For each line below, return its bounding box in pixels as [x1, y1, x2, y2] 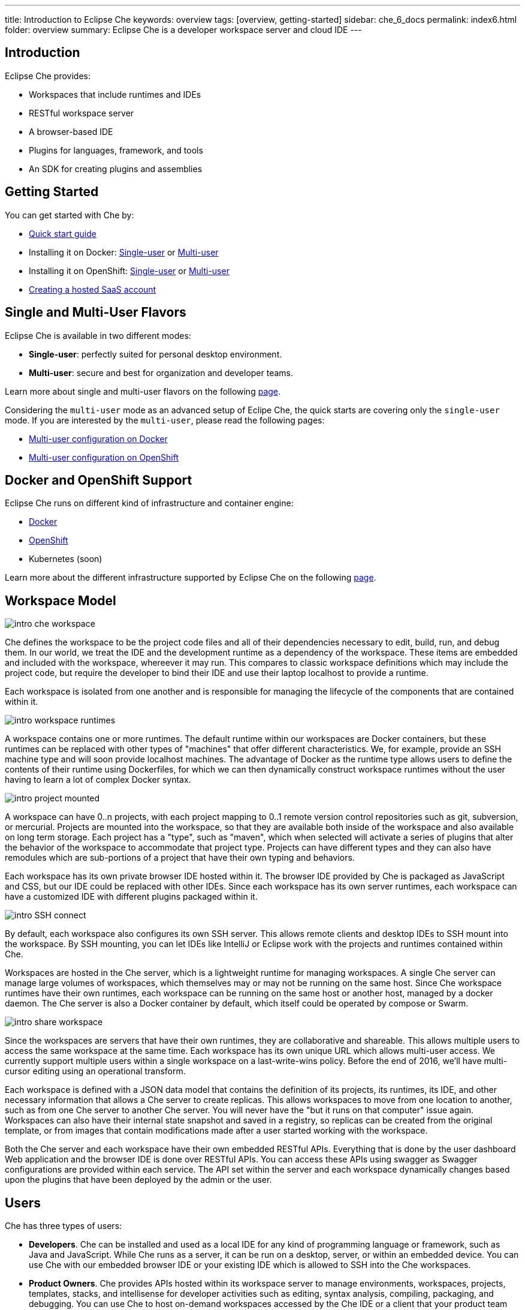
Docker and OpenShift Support [5, 472, 192, 488]
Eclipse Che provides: [5, 70, 91, 81]
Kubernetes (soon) [29, 554, 102, 564]
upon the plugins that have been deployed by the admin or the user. [5, 1174, 272, 1185]
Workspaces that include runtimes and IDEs [29, 89, 201, 100]
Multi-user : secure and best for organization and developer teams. [29, 367, 294, 378]
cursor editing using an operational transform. [5, 1066, 186, 1077]
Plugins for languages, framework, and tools [29, 145, 203, 155]
